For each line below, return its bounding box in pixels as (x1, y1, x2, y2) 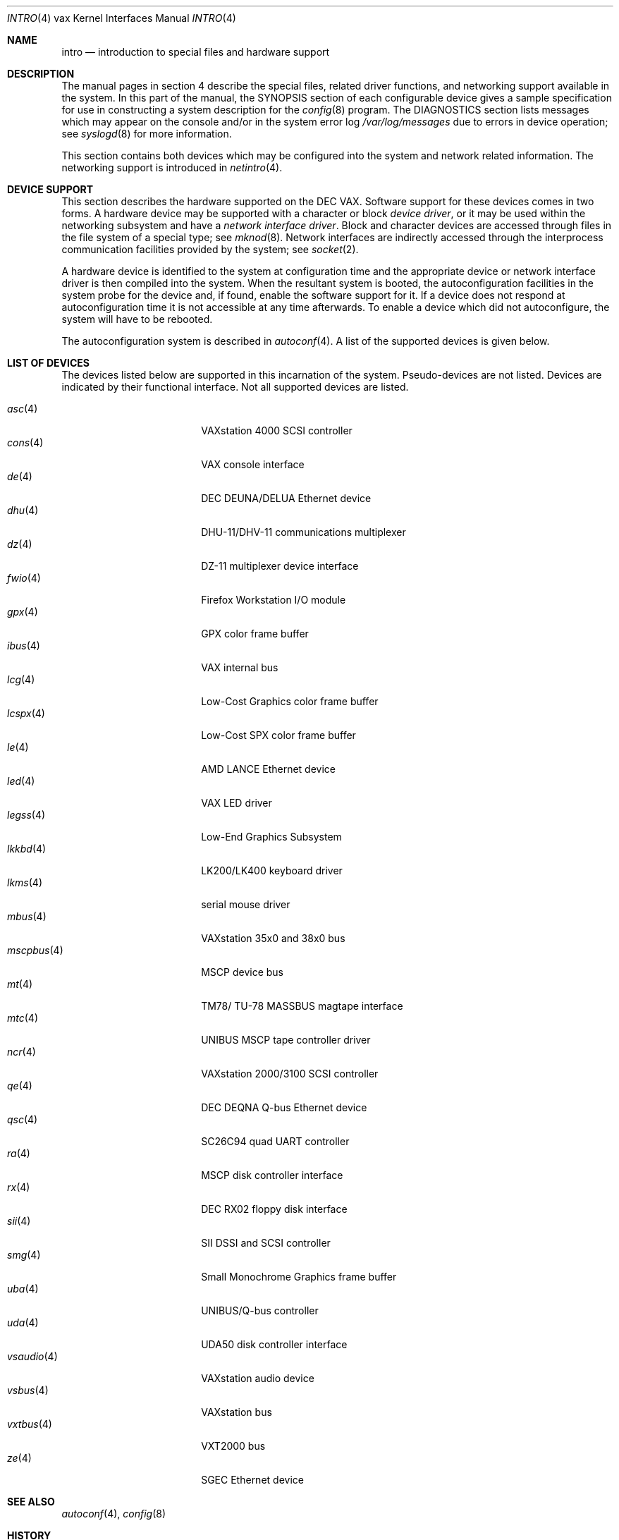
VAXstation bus (201, 1406, 272, 1418)
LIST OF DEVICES (7, 357, 90, 369)
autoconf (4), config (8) (61, 1508, 166, 1520)
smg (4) (7, 1249, 41, 1261)
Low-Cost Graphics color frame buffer (201, 695, 379, 707)
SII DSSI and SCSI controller (201, 1237, 331, 1249)
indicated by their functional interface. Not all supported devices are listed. (61, 381, 409, 393)
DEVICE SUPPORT (7, 183, 94, 195)
